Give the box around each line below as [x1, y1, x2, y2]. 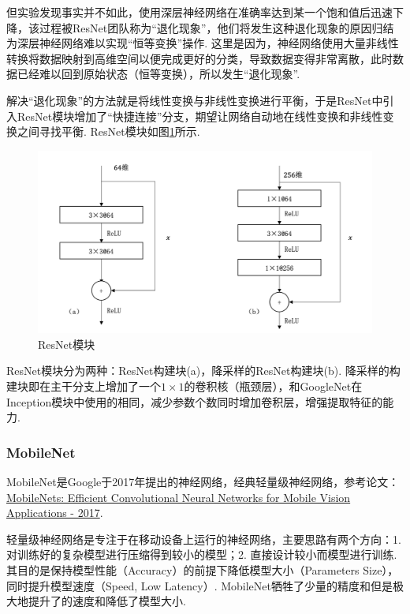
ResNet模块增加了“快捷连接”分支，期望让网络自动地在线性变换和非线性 [17, 107, 383, 124]
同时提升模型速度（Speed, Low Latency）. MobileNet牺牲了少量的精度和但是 [6, 577, 393, 593]
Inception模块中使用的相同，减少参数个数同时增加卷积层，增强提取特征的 [6, 393, 383, 410]
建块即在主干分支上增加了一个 [6, 377, 161, 394]
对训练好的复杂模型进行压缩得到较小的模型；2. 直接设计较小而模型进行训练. [6, 546, 397, 563]
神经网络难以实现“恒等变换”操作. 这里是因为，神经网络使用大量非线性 [39, 35, 399, 51]
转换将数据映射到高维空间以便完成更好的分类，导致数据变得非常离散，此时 [6, 50, 393, 66]
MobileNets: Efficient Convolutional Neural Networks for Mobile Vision [6, 489, 351, 505]
